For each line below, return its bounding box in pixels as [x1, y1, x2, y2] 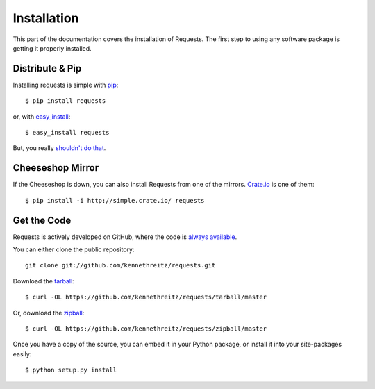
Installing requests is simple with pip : [12, 81, 119, 89]
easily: [12, 349, 32, 358]
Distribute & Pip [12, 63, 82, 74]
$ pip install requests [25, 97, 106, 105]
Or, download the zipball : [12, 308, 85, 317]
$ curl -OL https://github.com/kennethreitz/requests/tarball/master [25, 293, 267, 301]
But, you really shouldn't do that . [12, 144, 106, 152]
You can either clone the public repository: [12, 245, 135, 254]
